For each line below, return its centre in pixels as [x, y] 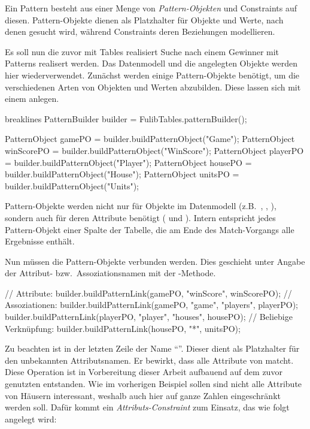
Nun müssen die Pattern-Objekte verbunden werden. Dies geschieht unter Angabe [155, 261]
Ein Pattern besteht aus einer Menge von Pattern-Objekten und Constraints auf [151, 8]
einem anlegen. [32, 99]
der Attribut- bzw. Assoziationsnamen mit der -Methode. [110, 273]
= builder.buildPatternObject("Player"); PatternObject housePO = [128, 162]
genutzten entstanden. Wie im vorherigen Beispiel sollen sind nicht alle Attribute [154, 384]
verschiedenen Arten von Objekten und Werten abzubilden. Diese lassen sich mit [153, 87]
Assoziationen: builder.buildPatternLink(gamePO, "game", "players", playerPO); [152, 305]
